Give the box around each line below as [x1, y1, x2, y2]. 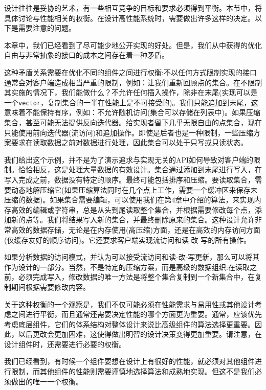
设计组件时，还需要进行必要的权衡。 [4, 338, 126, 349]
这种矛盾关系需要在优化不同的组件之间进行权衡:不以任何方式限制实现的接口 [4, 66, 257, 77]
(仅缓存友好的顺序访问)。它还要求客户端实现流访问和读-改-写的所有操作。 [4, 234, 251, 245]
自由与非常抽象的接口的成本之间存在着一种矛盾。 [4, 50, 169, 60]
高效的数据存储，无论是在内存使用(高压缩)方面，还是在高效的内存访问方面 [11, 224, 260, 235]
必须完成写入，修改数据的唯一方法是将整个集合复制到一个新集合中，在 [18, 271, 255, 282]
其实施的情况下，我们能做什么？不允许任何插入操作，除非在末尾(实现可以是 [4, 87, 258, 98]
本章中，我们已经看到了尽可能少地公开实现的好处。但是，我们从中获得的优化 [4, 39, 262, 50]
